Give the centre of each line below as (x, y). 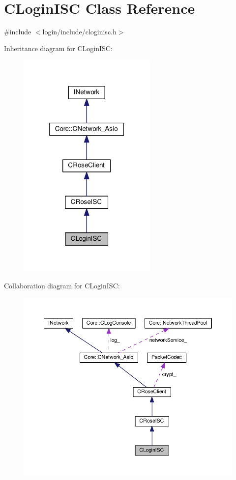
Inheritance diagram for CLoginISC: (58, 48)
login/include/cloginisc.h (79, 32)
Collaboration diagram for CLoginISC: (62, 285)
